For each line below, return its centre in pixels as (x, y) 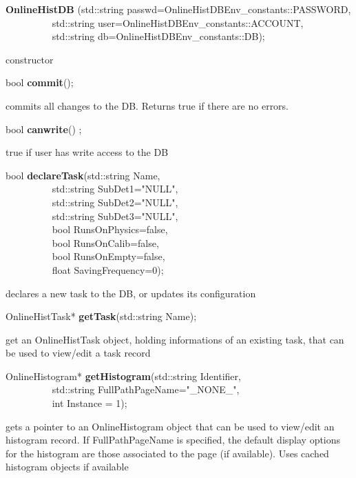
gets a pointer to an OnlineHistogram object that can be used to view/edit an (170, 426)
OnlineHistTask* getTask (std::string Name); (101, 316)
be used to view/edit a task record (78, 353)
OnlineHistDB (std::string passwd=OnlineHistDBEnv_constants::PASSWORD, (178, 9)
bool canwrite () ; (44, 129)
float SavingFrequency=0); (108, 269)
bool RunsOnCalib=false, (105, 242)
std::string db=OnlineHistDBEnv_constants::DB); (158, 36)
